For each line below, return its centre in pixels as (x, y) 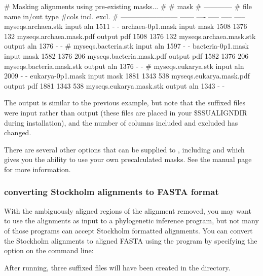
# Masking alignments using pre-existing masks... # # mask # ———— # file (128, 6)
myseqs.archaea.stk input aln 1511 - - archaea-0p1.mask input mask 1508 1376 (126, 26)
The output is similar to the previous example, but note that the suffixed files (125, 103)
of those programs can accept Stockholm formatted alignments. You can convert (128, 230)
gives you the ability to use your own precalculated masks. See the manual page (128, 159)
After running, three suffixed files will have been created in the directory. (117, 267)
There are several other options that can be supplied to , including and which (124, 149)
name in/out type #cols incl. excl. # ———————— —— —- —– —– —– (125, 16)
